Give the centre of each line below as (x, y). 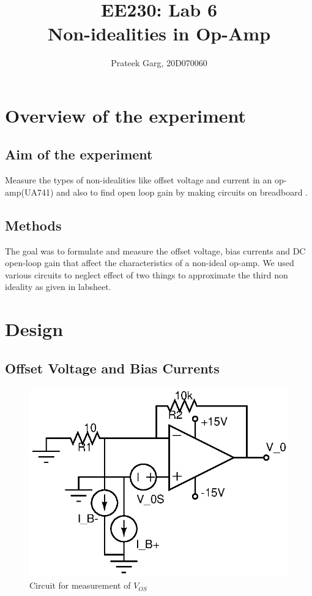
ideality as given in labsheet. (58, 287)
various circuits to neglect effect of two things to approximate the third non (147, 274)
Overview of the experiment (126, 115)
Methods (33, 225)
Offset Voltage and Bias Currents (112, 368)
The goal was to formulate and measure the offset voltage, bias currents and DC (155, 250)
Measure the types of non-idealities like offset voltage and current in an (139, 180)
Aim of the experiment (79, 154)
